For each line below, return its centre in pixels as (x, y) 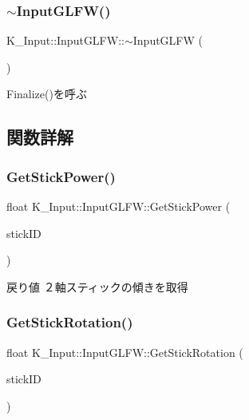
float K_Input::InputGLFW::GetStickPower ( (119, 206)
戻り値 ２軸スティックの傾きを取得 (97, 286)
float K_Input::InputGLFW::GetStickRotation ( (125, 352)
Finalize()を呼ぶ (47, 94)
